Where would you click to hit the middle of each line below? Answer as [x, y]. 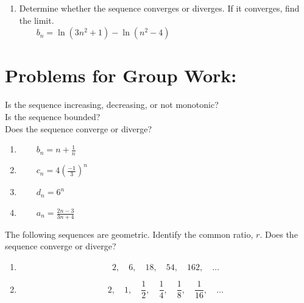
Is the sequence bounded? [53, 116]
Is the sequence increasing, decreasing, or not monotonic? [112, 105]
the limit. [37, 20]
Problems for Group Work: [121, 75]
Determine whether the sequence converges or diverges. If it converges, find [159, 8]
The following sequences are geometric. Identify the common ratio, [129, 234]
